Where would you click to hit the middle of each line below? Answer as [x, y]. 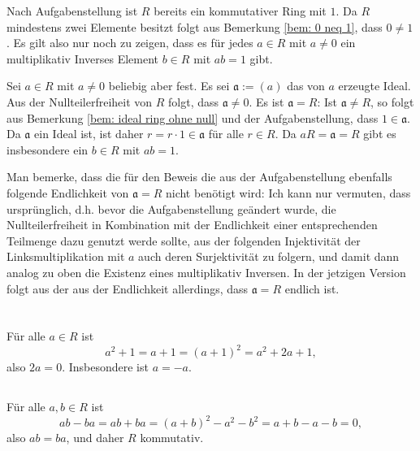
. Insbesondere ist [105, 367]
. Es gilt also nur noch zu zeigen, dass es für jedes [130, 43]
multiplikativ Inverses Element [83, 58]
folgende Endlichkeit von [68, 192]
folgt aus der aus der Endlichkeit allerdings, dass [128, 288]
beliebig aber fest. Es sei [169, 86]
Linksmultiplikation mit [66, 256]
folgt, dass [194, 101]
